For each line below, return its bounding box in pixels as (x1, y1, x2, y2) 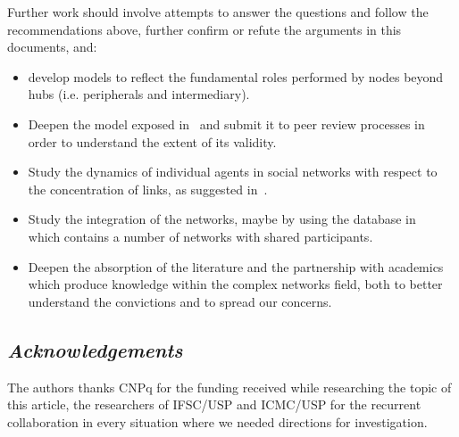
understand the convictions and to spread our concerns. (28, 292, 332, 310)
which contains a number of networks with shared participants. (28, 227, 373, 245)
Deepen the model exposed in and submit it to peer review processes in (28, 114, 425, 133)
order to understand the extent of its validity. (28, 132, 277, 151)
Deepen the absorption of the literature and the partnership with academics (28, 257, 444, 276)
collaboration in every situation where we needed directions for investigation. (7, 412, 428, 431)
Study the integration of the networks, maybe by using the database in (28, 210, 416, 228)
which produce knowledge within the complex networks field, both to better (28, 275, 443, 293)
